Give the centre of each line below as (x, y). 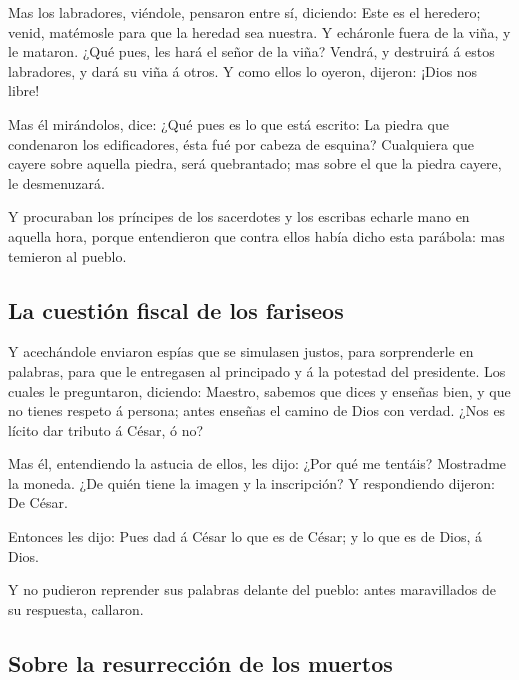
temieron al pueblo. (67, 255)
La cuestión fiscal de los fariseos (176, 309)
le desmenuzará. (56, 182)
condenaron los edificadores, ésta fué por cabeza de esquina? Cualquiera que (241, 143)
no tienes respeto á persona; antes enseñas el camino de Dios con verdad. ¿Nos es (257, 410)
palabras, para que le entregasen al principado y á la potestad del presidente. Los (257, 370)
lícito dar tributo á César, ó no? (106, 429)
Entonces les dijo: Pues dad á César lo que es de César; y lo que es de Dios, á (245, 536)
